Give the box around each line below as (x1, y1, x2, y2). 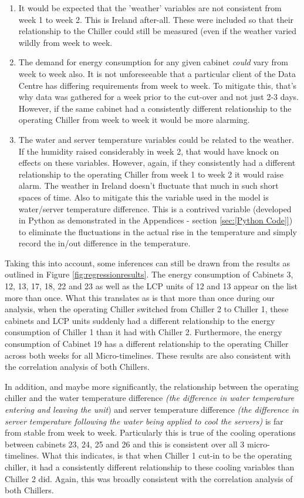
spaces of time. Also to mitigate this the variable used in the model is (18, 190, 269, 203)
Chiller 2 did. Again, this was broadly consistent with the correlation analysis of (5, 472, 293, 484)
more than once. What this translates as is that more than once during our (5, 291, 275, 303)
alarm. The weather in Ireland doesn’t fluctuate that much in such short (18, 179, 279, 192)
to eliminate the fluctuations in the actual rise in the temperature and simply (18, 225, 297, 238)
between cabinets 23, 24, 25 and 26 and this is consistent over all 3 (5, 437, 245, 450)
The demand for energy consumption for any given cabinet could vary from (18, 56, 289, 68)
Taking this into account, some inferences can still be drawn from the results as (5, 256, 290, 269)
